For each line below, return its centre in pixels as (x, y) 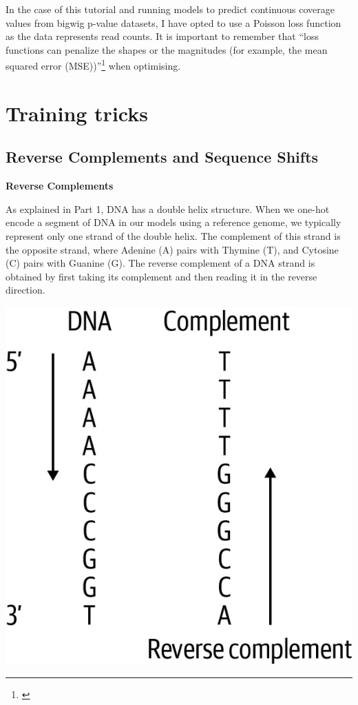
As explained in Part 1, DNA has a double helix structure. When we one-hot (168, 208)
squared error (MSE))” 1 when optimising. (93, 65)
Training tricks (77, 113)
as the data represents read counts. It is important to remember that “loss (162, 36)
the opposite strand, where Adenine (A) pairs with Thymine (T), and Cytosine (172, 249)
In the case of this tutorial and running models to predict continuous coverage (170, 9)
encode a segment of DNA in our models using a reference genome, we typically (173, 222)
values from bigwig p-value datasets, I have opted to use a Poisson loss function (173, 22)
